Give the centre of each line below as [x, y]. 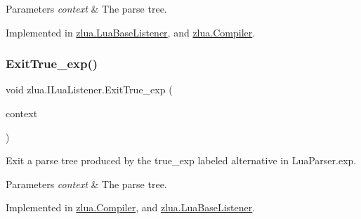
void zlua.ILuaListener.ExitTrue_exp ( [89, 89]
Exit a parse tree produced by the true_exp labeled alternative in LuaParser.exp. [181, 160]
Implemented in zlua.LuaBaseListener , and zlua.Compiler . [131, 32]
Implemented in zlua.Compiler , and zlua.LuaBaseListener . [131, 207]
